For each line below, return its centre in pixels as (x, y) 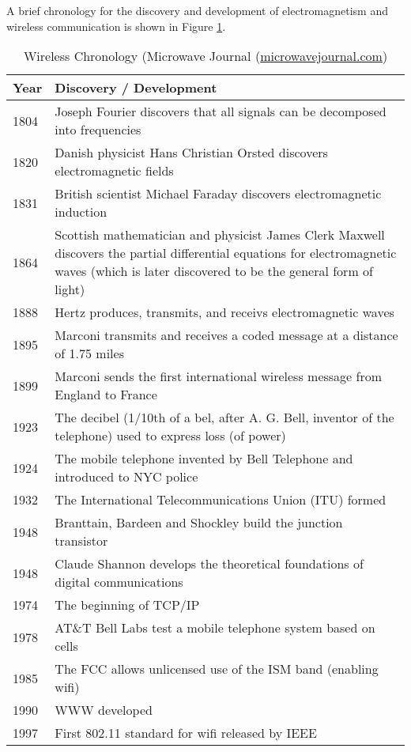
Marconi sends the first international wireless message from (219, 376)
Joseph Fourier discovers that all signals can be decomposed (221, 111)
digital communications (119, 582)
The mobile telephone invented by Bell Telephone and (204, 459)
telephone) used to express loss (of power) (170, 436)
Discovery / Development (136, 88)
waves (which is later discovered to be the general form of (214, 271)
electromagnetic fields (114, 171)
